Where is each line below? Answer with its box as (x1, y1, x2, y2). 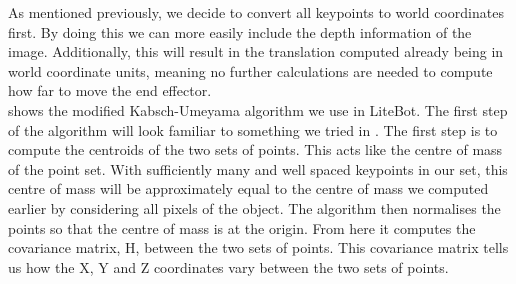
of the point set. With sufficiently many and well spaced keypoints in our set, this (8, 158, 508, 179)
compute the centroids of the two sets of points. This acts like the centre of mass (8, 139, 503, 160)
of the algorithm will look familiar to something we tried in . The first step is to (8, 119, 498, 140)
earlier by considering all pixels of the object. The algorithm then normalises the (8, 197, 501, 218)
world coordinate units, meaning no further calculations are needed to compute (8, 60, 493, 81)
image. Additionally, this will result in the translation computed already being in (8, 41, 504, 62)
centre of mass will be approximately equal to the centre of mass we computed (8, 178, 489, 199)
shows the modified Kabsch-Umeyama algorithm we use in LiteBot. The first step (8, 99, 508, 120)
